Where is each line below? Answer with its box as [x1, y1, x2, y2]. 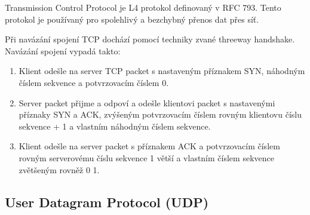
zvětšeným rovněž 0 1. [19, 163, 100, 176]
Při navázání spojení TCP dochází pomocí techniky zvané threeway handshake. [5, 33, 295, 45]
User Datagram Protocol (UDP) [5, 192, 209, 211]
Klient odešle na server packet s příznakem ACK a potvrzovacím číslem [19, 140, 280, 152]
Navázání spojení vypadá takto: [5, 44, 121, 57]
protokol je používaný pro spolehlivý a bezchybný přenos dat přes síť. [5, 13, 259, 25]
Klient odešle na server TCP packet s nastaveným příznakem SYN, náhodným [19, 64, 305, 77]
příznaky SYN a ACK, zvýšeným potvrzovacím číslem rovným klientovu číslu [19, 108, 302, 121]
